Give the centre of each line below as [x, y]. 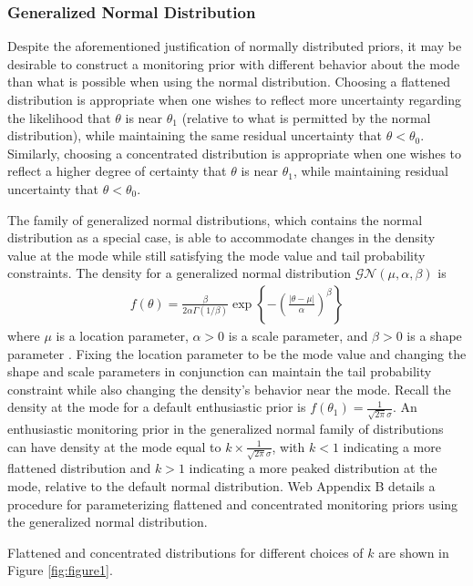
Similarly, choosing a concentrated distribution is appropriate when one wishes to [235, 153]
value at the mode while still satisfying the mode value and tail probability [216, 255]
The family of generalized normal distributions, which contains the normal [215, 219]
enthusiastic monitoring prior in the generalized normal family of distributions [226, 429]
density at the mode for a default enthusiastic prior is [157, 407]
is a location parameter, [122, 335]
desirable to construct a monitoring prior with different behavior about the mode [234, 63]
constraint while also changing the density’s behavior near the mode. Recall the [229, 389]
